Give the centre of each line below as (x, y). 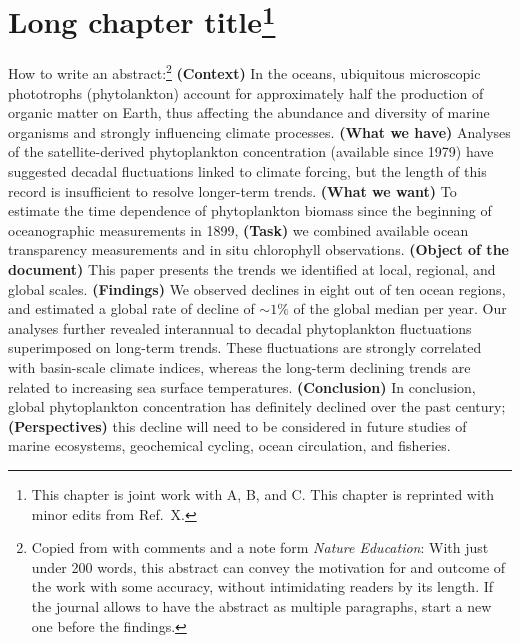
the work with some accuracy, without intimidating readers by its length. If (262, 586)
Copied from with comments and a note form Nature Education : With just (260, 547)
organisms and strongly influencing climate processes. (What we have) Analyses (259, 131)
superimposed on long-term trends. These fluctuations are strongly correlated (245, 347)
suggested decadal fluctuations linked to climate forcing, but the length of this (247, 171)
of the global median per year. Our (400, 308)
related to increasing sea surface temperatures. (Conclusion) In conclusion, (242, 386)
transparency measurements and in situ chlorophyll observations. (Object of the (258, 249)
